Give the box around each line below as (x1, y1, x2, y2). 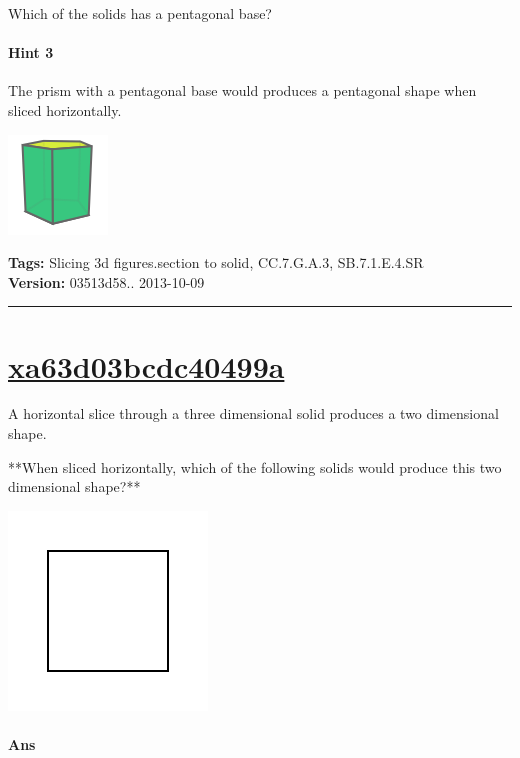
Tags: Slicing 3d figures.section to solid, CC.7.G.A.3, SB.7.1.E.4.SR (8, 252, 424, 273)
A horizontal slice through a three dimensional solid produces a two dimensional (8, 403, 499, 424)
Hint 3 (8, 42, 54, 63)
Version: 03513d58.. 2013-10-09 (8, 271, 205, 292)
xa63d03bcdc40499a (8, 345, 285, 386)
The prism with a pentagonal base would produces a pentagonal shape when (8, 80, 477, 101)
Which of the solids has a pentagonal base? (8, 3, 272, 23)
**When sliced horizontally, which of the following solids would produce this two (8, 456, 502, 477)
